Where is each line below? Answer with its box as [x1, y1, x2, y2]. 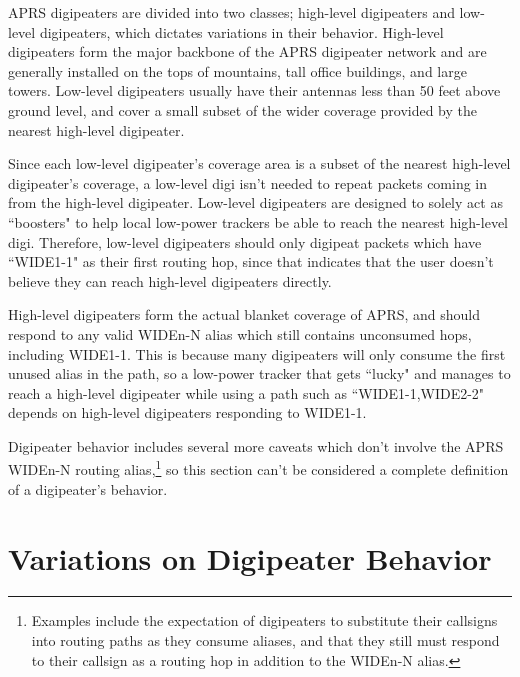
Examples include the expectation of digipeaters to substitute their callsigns [31, 610, 498, 631]
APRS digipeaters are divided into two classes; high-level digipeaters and [8, 2, 455, 22]
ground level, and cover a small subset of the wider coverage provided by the [8, 99, 478, 120]
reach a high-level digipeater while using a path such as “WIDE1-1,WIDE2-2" [8, 382, 485, 403]
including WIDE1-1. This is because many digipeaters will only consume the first [8, 343, 506, 364]
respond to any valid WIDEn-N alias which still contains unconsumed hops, [8, 323, 472, 344]
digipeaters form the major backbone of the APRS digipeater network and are [8, 41, 487, 62]
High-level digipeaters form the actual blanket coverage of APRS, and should [8, 304, 481, 325]
